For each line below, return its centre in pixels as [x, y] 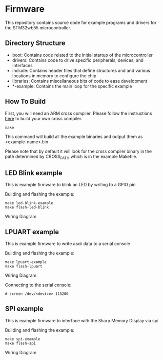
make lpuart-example [26, 262]
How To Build [25, 101]
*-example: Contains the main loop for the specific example [72, 86]
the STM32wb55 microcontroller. [38, 27]
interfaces [22, 65]
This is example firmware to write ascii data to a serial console [68, 244]
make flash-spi [20, 343]
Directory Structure [35, 43]
